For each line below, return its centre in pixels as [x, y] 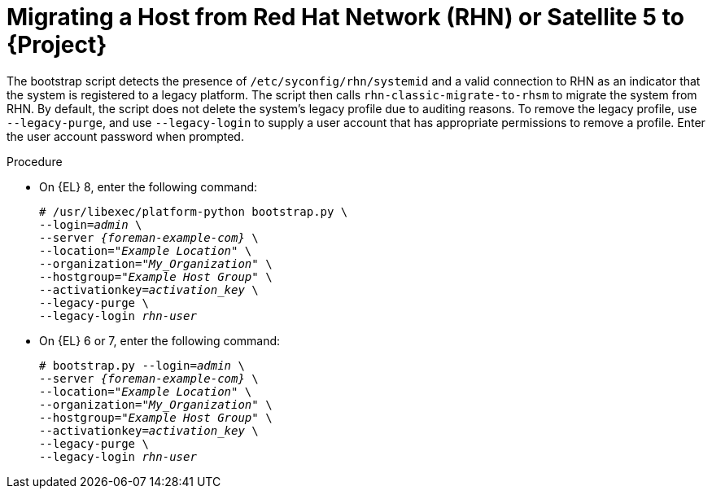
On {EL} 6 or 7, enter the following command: [160, 340]
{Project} [57, 45]
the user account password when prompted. [125, 136]
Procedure [35, 161]
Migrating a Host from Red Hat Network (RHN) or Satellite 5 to [345, 17]
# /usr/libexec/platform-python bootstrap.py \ [194, 211]
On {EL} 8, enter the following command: [149, 186]
